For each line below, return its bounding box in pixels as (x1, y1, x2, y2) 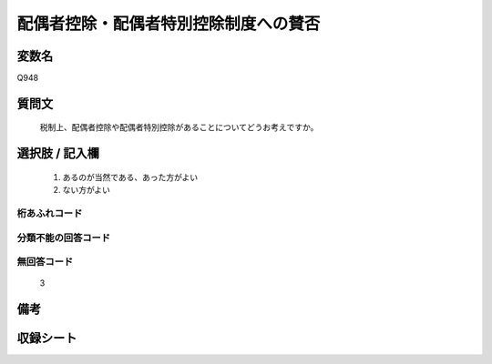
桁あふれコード (16, 207, 83, 220)
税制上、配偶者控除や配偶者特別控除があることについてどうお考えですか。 (39, 122, 319, 133)
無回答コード (16, 256, 74, 268)
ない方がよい (62, 185, 111, 196)
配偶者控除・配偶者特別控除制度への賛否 (16, 14, 321, 34)
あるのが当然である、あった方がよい (62, 171, 199, 182)
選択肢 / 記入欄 (16, 146, 100, 161)
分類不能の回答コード (16, 231, 111, 244)
